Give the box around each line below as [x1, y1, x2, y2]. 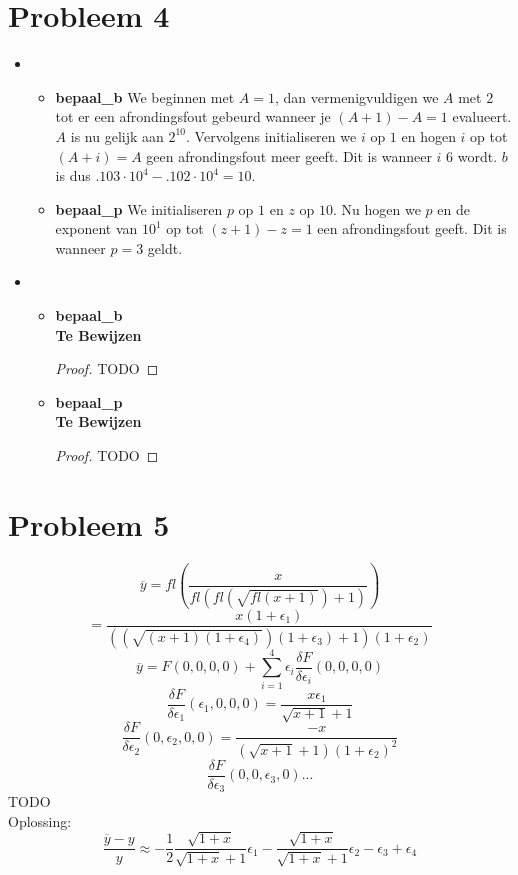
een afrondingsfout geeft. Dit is [317, 218, 507, 239]
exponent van [55, 218, 138, 239]
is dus [55, 165, 91, 186]
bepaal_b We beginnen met [55, 86, 235, 107]
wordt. [457, 145, 498, 166]
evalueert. [452, 106, 512, 127]
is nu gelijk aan [70, 125, 164, 146]
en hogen [401, 125, 456, 146]
